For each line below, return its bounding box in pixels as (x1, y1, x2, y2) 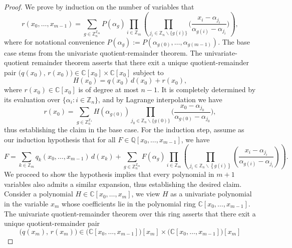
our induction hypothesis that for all (4, 134, 116, 144)
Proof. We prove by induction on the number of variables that (4, 2, 194, 12)
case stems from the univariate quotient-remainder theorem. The (4, 47, 202, 58)
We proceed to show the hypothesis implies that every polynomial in (4, 169, 214, 179)
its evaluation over (4, 94, 61, 104)
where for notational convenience (4, 36, 105, 47)
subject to (133, 67, 164, 77)
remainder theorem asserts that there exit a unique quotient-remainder (32, 57, 249, 68)
